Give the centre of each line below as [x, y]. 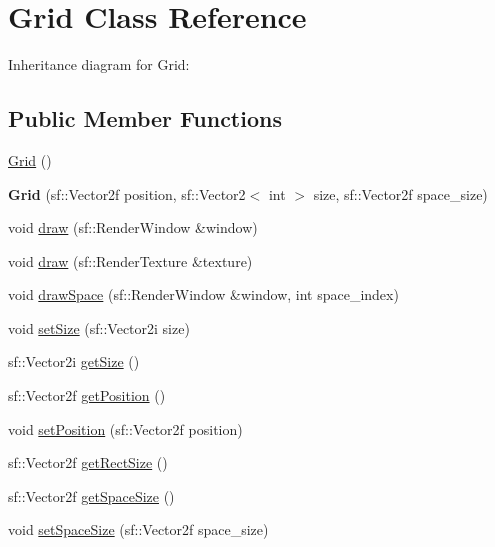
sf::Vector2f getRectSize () [88, 462]
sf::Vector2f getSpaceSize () [91, 495]
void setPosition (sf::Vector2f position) [125, 428]
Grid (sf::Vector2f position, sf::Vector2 [127, 193]
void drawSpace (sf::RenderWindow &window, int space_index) [203, 294]
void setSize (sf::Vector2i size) [99, 327]
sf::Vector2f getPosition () [87, 395]
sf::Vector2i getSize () [74, 361]
